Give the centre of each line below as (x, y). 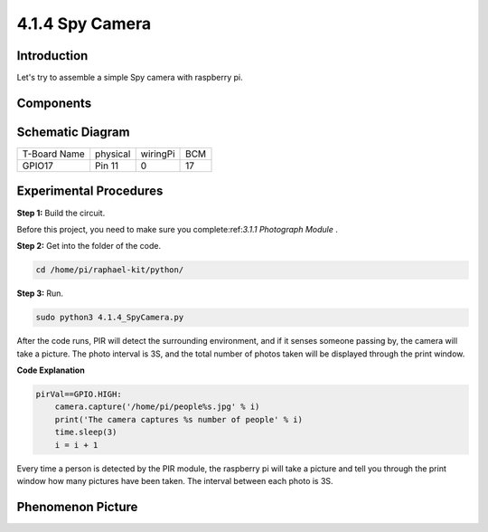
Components (54, 103)
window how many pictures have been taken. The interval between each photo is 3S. (175, 480)
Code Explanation (51, 370)
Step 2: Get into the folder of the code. (89, 246)
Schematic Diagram (73, 132)
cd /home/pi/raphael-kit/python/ (110, 270)
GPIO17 (38, 166)
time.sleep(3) (86, 432)
